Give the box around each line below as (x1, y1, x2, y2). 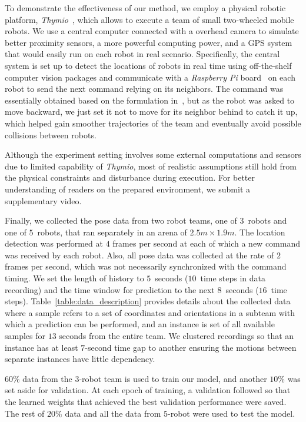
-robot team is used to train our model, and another (79, 372, 267, 384)
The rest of (5, 407, 45, 419)
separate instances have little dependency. (5, 353, 155, 365)
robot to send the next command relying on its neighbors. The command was (5, 82, 284, 95)
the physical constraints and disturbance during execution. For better (5, 171, 255, 184)
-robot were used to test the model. (168, 407, 295, 419)
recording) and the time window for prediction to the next (5, 283, 215, 295)
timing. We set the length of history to (5, 272, 144, 284)
